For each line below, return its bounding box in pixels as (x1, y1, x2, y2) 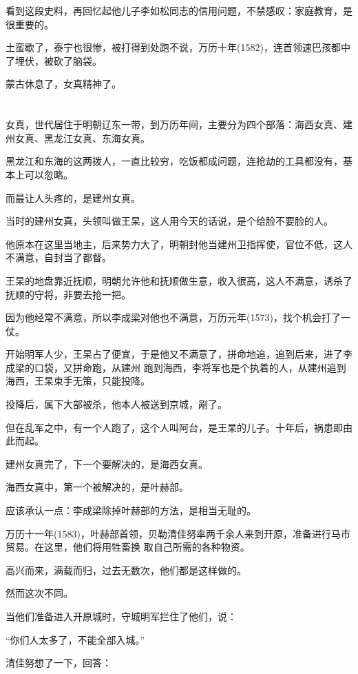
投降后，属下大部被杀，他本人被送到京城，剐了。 (6, 397, 227, 411)
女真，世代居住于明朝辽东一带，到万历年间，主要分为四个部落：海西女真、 (6, 117, 343, 132)
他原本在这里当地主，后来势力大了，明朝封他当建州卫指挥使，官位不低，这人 (6, 236, 352, 251)
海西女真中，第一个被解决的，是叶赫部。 (6, 480, 189, 494)
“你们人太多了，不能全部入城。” (6, 632, 145, 646)
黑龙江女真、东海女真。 (43, 130, 150, 145)
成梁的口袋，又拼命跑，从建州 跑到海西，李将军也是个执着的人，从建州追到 (6, 360, 346, 374)
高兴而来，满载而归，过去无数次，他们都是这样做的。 (6, 562, 246, 577)
